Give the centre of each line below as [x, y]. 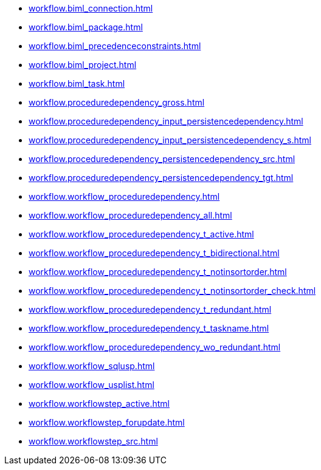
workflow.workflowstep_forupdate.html [107, 422]
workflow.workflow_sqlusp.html [92, 366]
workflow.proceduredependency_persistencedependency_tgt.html [161, 178]
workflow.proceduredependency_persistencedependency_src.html [162, 159]
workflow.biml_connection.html [91, 8]
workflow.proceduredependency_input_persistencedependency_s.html [170, 140]
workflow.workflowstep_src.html [93, 441]
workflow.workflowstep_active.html [99, 404]
